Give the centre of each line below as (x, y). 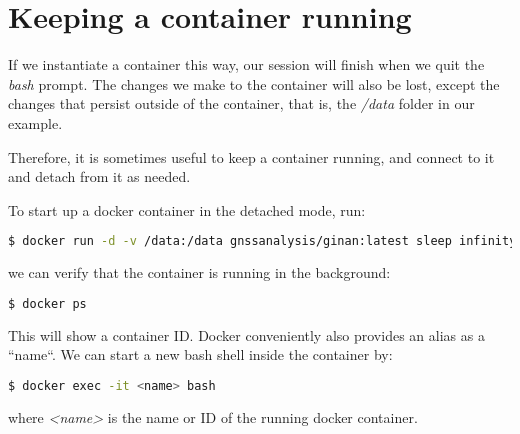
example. (35, 122)
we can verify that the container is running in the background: (199, 272)
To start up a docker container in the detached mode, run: (187, 209)
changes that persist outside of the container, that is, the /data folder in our (241, 103)
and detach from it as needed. (99, 176)
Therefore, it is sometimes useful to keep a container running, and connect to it (251, 156)
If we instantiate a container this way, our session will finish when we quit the (246, 64)
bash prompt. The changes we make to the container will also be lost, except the (254, 83)
